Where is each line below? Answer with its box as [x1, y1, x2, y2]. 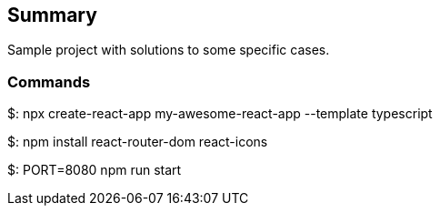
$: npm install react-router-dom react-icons [7, 134, 268, 150]
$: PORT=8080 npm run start [7, 162, 182, 178]
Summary [7, 4, 97, 26]
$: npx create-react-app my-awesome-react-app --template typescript [7, 106, 433, 122]
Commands [7, 72, 91, 91]
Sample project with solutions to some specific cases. [7, 42, 330, 58]
